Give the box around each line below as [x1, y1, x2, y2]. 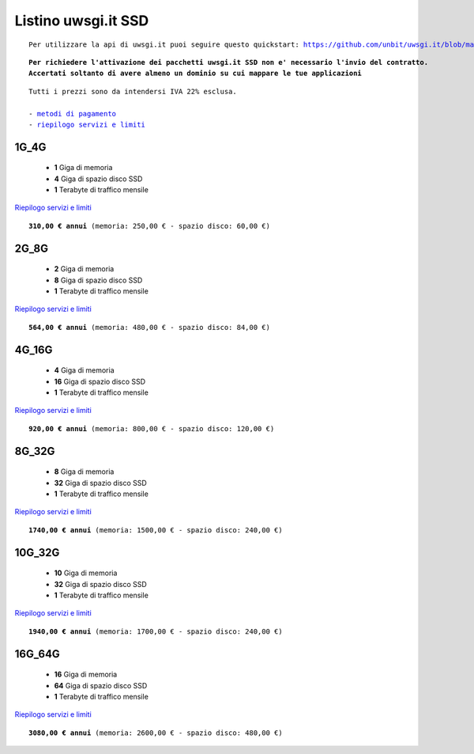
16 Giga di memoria [54, 669, 118, 680]
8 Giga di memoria [54, 467, 115, 476]
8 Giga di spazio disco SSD [54, 275, 143, 285]
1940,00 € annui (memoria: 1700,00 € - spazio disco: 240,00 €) [28, 627, 284, 636]
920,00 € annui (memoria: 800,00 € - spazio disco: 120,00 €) [28, 424, 275, 433]
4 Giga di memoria [54, 366, 115, 375]
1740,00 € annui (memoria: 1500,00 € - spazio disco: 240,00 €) [28, 525, 284, 534]
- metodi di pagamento [28, 109, 117, 118]
